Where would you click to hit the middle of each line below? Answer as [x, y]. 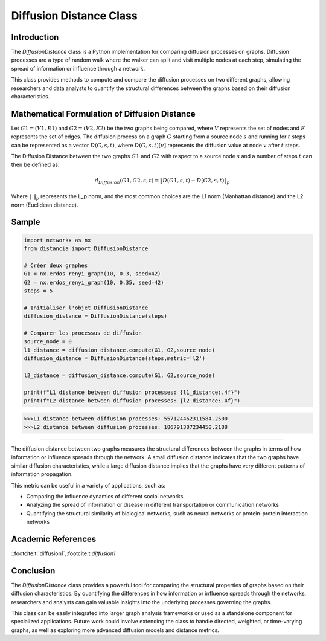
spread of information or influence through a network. [78, 68]
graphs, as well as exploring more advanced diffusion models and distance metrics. [115, 630]
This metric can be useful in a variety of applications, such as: [88, 485]
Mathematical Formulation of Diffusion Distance [103, 114]
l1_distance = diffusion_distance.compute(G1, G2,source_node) [120, 350]
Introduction [35, 37]
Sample [26, 222]
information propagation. [42, 474]
